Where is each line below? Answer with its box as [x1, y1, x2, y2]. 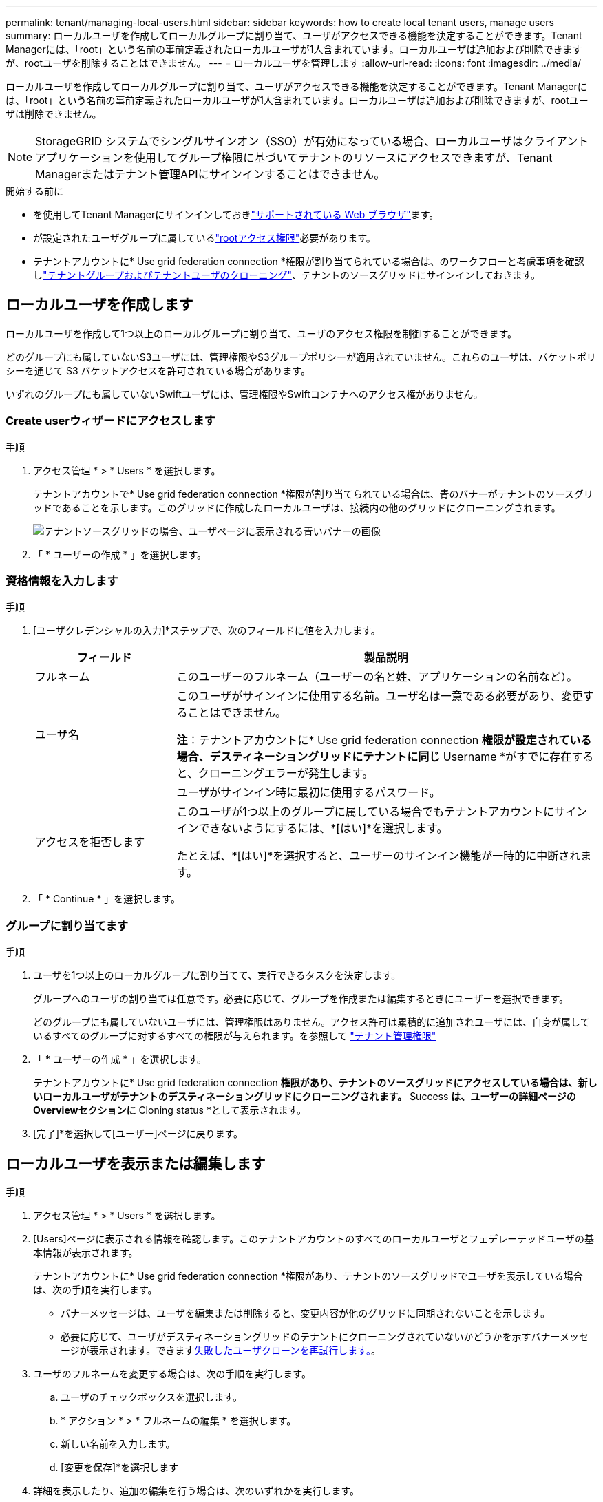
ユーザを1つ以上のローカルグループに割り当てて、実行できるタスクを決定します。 [33, 969, 401, 982]
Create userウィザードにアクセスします [6, 414, 215, 428]
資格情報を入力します [6, 573, 118, 588]
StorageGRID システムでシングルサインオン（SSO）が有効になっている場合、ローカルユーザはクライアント [35, 134, 589, 148]
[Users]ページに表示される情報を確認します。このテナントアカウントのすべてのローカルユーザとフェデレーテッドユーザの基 [33, 1232, 595, 1245]
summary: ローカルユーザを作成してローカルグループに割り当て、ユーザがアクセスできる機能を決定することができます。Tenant [6, 30, 582, 41]
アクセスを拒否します [35, 835, 145, 849]
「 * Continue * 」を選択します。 [33, 893, 180, 905]
